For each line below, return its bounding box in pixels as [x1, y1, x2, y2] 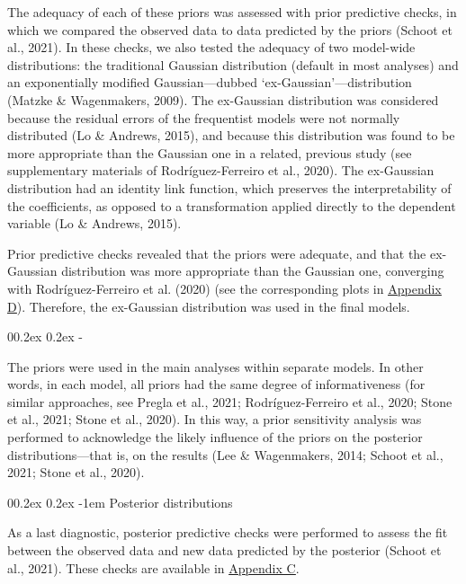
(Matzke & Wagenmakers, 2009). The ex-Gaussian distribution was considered [7, 90, 439, 109]
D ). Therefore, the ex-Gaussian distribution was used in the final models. [7, 296, 410, 315]
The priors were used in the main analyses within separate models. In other [7, 357, 424, 376]
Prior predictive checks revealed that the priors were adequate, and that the [7, 243, 426, 262]
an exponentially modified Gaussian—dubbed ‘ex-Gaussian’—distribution [7, 73, 412, 92]
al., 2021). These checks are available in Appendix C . [7, 558, 300, 577]
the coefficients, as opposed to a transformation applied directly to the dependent [7, 196, 456, 215]
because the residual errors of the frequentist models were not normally [7, 108, 400, 127]
